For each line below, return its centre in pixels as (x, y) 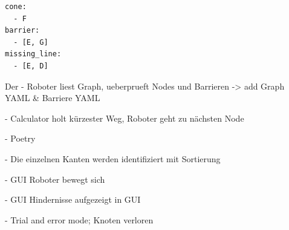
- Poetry (20, 138)
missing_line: (33, 54)
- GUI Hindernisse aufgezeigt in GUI (73, 199)
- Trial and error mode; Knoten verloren (79, 219)
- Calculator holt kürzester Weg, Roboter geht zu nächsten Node (125, 118)
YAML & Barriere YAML (53, 98)
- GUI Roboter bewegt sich (55, 179)
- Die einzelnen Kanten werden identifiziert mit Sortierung (113, 158)
